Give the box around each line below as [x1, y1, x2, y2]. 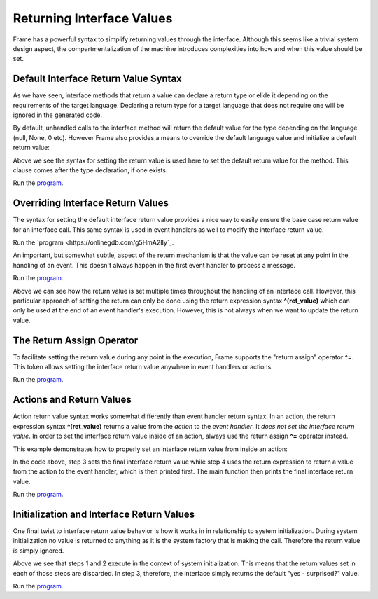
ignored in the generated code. [13, 111, 103, 119]
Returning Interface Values [13, 11, 173, 26]
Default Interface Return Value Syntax [13, 73, 182, 85]
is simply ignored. [13, 546, 64, 555]
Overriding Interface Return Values [13, 197, 169, 209]
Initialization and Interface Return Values [13, 508, 195, 520]
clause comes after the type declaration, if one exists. [13, 165, 168, 174]
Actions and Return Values [13, 394, 132, 406]
